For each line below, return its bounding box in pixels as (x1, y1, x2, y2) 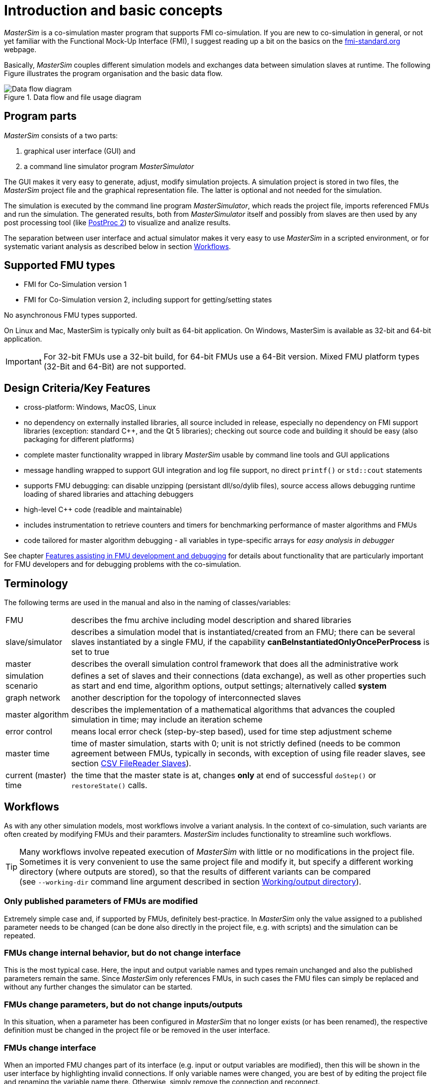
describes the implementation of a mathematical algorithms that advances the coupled (71, 705, 395, 715)
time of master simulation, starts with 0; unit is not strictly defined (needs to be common (71, 738, 401, 749)
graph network (5, 693, 61, 703)
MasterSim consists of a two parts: (4, 131, 118, 140)
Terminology (4, 577, 68, 590)
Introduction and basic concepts (4, 2, 223, 19)
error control (5, 726, 53, 737)
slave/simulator (5, 637, 63, 647)
